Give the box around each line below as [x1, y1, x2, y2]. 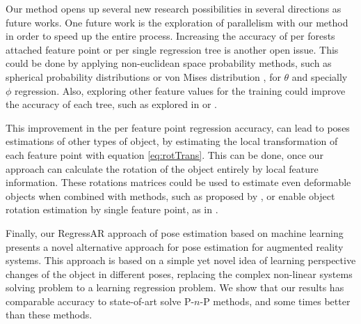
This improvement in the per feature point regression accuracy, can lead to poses [6, 120, 350, 134]
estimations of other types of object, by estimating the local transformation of [6, 134, 338, 148]
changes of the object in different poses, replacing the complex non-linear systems [6, 266, 353, 281]
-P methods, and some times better [200, 293, 351, 308]
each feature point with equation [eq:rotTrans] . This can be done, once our [6, 147, 323, 162]
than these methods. [6, 307, 93, 322]
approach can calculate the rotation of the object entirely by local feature [6, 161, 319, 176]
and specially [291, 69, 348, 84]
